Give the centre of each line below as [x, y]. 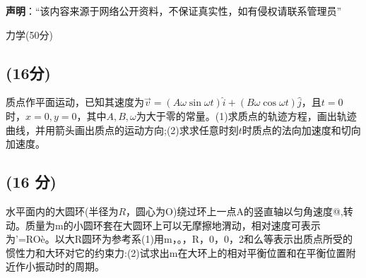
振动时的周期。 [70, 266]
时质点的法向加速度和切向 [301, 129]
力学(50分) [29, 34]
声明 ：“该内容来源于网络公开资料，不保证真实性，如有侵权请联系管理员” [174, 11]
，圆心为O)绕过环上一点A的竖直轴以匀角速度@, [235, 211]
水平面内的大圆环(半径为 [62, 211]
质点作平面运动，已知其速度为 [75, 102]
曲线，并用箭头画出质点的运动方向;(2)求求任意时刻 [122, 129]
